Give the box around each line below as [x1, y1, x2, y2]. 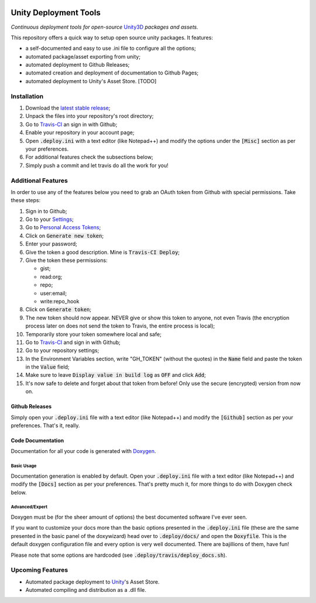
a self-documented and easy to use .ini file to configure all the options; [25, 45, 196, 52]
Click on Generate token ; [25, 306, 92, 313]
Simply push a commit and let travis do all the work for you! [25, 162, 169, 169]
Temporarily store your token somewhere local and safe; [25, 331, 162, 338]
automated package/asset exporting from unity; [25, 53, 140, 60]
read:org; [40, 273, 63, 280]
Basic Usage [11, 463, 37, 469]
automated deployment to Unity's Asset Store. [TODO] [25, 77, 157, 84]
